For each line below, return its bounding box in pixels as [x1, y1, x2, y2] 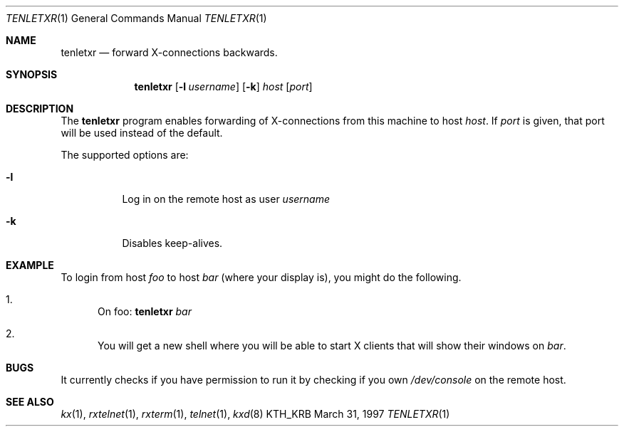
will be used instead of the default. [61, 127, 223, 139]
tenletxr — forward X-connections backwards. [61, 46, 278, 58]
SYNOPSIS [6, 68, 58, 80]
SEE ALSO [6, 396, 54, 408]
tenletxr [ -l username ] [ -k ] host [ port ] [134, 80, 313, 93]
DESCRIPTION [6, 102, 74, 115]
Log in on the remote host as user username [122, 193, 331, 205]
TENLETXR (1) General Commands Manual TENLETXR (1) [6, 12, 267, 24]
